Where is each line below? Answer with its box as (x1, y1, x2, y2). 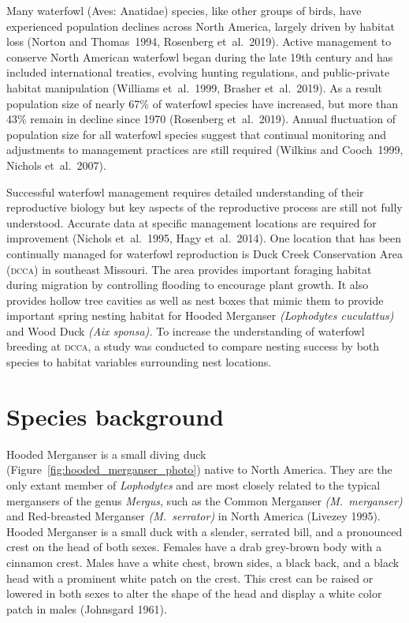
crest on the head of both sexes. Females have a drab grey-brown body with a (6, 539, 382, 555)
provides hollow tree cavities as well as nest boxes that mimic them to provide (6, 291, 384, 308)
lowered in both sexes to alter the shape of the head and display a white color (6, 585, 382, 602)
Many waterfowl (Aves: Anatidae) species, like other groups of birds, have (6, 2, 362, 18)
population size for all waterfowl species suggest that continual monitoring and (6, 126, 386, 142)
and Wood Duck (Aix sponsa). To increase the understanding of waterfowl (6, 322, 365, 339)
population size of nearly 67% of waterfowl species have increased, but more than (6, 95, 399, 111)
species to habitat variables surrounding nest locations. (6, 354, 272, 370)
